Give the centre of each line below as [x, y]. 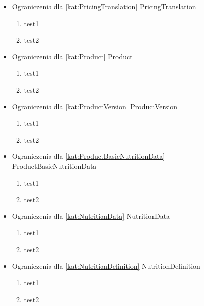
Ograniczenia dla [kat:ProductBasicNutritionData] [89, 156]
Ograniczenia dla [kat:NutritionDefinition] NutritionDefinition [106, 266]
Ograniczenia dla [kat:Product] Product [72, 56]
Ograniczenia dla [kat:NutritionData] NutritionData [91, 216]
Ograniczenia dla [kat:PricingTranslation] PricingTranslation [104, 6]
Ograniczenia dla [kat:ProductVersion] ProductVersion [95, 106]
